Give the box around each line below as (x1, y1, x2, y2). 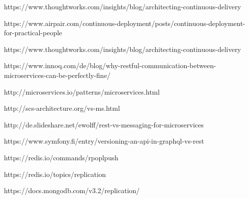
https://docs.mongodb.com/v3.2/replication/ (4, 185, 140, 196)
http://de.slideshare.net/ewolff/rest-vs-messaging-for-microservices (4, 119, 204, 129)
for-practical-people (4, 27, 62, 38)
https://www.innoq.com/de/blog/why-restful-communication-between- (4, 60, 216, 71)
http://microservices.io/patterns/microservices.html (4, 86, 160, 97)
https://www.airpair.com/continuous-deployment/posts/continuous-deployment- (4, 18, 246, 28)
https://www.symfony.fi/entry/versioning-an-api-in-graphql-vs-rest (4, 136, 204, 146)
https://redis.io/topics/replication (4, 169, 106, 179)
